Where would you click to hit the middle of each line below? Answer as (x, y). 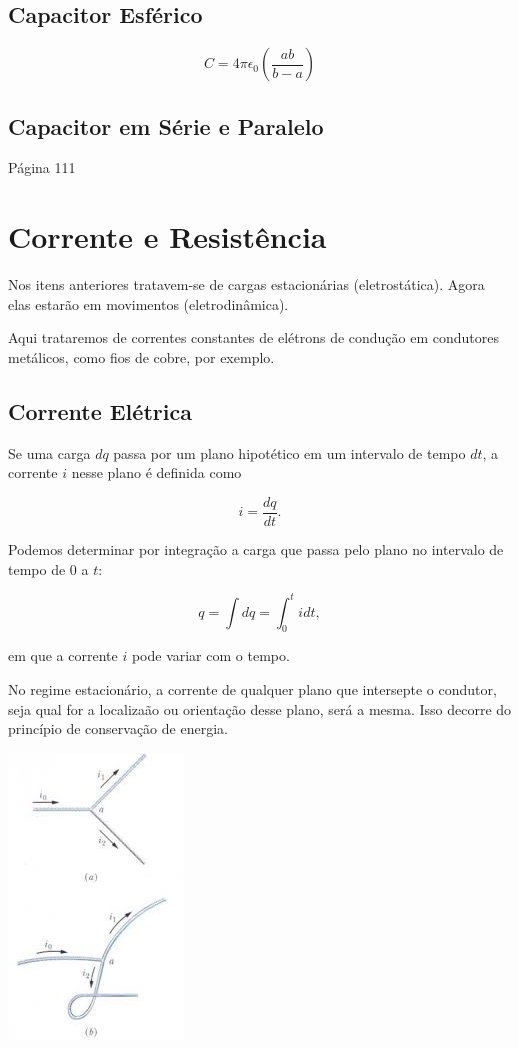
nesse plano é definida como (156, 472)
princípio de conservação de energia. (118, 728)
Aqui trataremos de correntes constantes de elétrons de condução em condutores (254, 337)
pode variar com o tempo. (210, 655)
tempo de (37, 568)
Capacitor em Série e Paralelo (166, 125)
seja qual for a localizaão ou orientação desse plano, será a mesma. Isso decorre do (260, 708)
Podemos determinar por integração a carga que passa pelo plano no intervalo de (256, 548)
